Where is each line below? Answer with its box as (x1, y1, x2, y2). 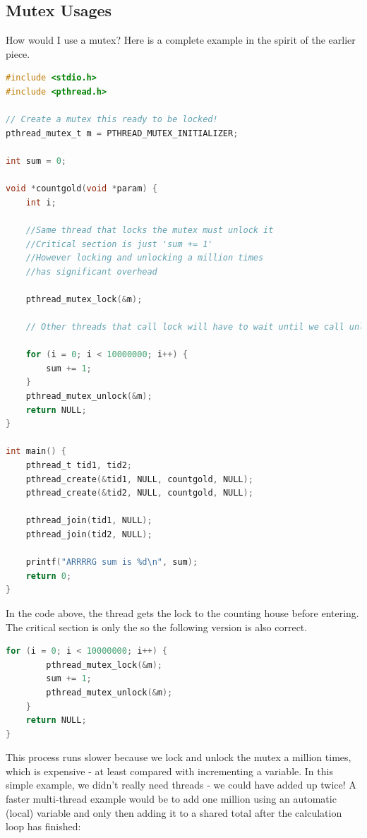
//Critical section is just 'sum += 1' (25, 239, 213, 249)
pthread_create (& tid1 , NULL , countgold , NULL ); (25, 474, 253, 484)
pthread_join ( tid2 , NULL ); (25, 529, 152, 539)
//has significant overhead (25, 266, 157, 277)
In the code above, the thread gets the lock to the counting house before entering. (6, 605, 359, 620)
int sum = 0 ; (6, 155, 66, 166)
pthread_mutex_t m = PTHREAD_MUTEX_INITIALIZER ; (6, 128, 239, 138)
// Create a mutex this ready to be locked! (6, 114, 218, 125)
